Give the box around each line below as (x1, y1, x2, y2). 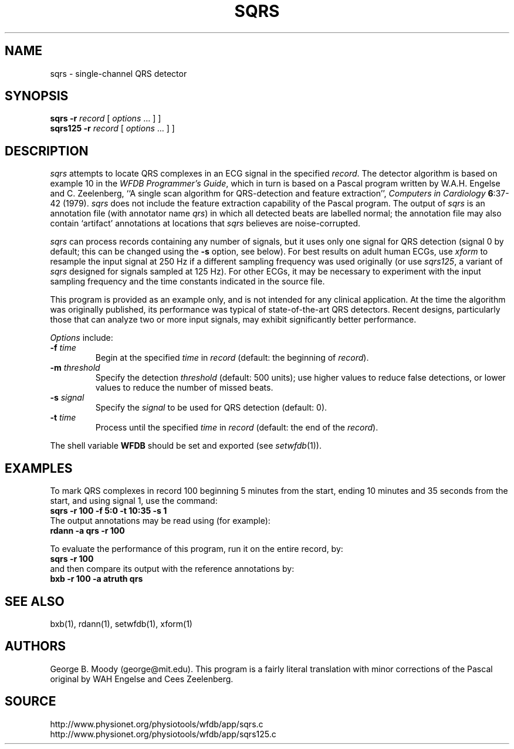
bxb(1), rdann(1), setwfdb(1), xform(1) (50, 618, 192, 629)
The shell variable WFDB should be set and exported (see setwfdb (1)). (50, 440, 322, 451)
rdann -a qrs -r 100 (50, 526, 125, 536)
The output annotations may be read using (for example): (50, 516, 270, 526)
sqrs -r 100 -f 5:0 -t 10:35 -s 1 (50, 506, 167, 516)
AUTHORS (5, 639, 66, 654)
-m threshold (50, 362, 100, 373)
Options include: (50, 333, 113, 343)
